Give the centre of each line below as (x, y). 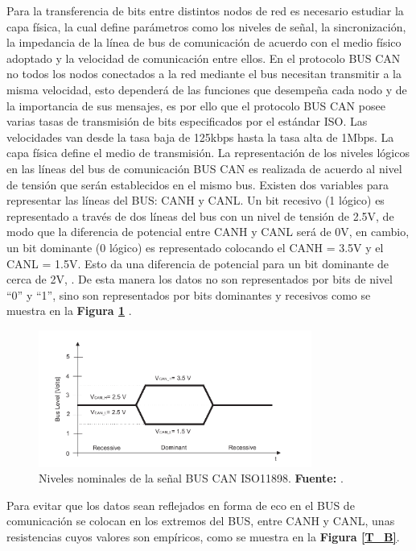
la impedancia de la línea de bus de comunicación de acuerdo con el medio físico (204, 42)
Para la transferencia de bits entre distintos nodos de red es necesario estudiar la (205, 10)
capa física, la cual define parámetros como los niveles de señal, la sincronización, (206, 26)
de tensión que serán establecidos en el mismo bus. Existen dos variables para (198, 184)
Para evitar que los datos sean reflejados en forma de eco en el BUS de (181, 505)
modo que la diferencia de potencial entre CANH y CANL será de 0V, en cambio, (208, 232)
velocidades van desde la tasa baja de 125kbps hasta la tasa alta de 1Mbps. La (200, 137)
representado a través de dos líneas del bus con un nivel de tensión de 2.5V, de (200, 215)
